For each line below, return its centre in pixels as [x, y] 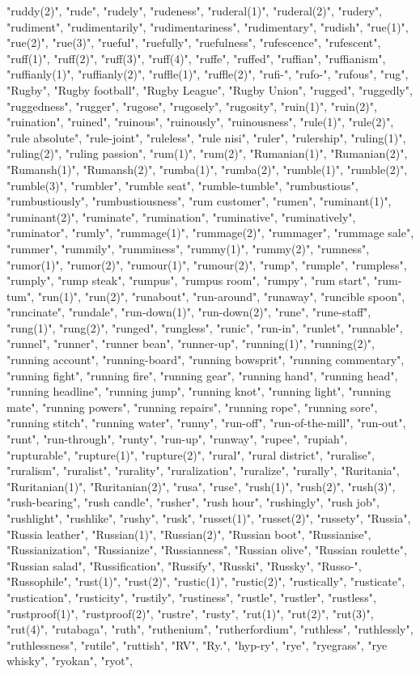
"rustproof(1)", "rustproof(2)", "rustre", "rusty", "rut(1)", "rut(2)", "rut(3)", [190, 613]
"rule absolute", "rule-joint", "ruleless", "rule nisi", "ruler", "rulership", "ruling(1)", [206, 137]
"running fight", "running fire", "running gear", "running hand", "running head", [202, 375]
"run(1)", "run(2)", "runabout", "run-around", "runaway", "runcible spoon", [221, 296]
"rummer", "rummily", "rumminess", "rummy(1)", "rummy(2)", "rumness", [188, 248]
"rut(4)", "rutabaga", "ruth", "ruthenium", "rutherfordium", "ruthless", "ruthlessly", [210, 629]
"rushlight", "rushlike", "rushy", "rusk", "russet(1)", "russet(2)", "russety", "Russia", [209, 518]
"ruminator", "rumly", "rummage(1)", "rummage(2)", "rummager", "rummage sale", [210, 233]
